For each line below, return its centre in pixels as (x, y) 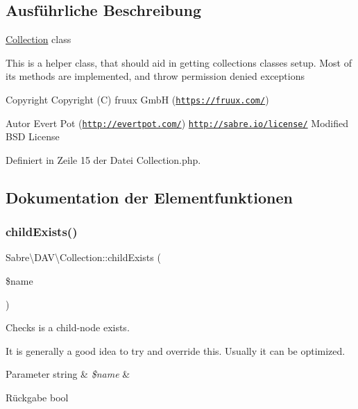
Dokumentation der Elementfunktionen (149, 197)
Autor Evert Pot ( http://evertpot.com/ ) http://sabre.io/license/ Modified (177, 123)
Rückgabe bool (37, 398)
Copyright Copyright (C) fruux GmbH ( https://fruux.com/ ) (137, 99)
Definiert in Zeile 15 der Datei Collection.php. (103, 159)
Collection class (39, 39)
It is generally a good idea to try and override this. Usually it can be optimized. (176, 350)
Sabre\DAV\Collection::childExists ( (83, 257)
